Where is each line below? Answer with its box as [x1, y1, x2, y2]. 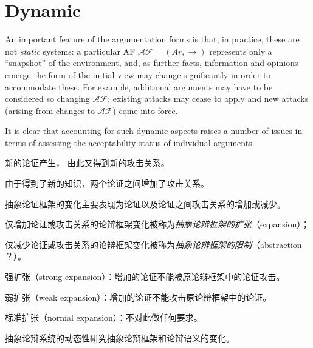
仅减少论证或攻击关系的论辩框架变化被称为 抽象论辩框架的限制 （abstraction [5, 238, 302, 250]
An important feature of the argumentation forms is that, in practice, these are [5, 33, 300, 45]
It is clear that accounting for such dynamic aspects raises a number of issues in [5, 124, 303, 137]
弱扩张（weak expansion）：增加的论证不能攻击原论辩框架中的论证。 [5, 290, 272, 303]
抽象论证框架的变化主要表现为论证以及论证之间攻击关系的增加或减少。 [5, 197, 286, 210]
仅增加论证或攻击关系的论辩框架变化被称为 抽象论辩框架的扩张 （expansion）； [5, 218, 310, 230]
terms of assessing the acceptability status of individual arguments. [5, 136, 255, 149]
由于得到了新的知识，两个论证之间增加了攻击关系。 [5, 177, 209, 190]
